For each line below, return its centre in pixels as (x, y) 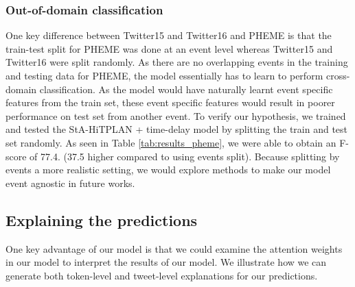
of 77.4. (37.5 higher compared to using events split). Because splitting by (185, 156)
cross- (338, 75)
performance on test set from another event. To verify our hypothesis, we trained (176, 115)
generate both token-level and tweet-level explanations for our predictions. (162, 275)
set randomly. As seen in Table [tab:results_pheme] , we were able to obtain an (171, 142)
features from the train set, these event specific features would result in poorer (170, 102)
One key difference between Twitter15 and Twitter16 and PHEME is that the (169, 35)
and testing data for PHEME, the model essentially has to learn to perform (164, 75)
